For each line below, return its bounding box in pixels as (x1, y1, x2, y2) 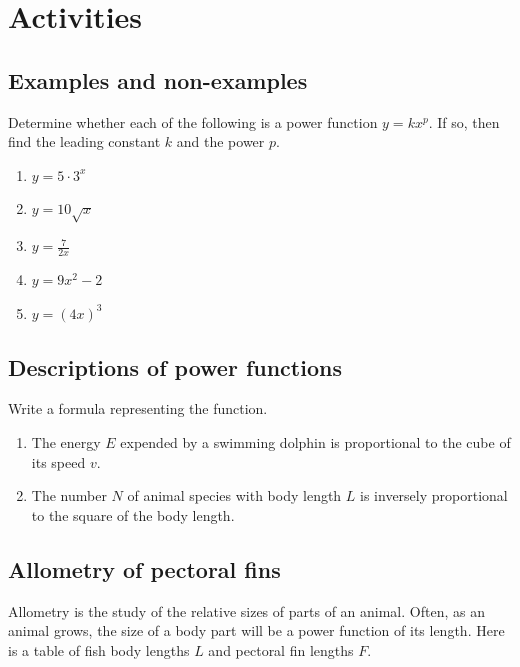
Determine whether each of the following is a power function (8, 111, 378, 132)
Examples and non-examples (8, 64, 308, 95)
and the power (176, 131, 265, 152)
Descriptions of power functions (8, 351, 342, 382)
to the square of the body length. (31, 504, 235, 525)
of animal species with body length (127, 485, 342, 506)
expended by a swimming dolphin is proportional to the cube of (120, 431, 511, 452)
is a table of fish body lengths (8, 639, 190, 660)
